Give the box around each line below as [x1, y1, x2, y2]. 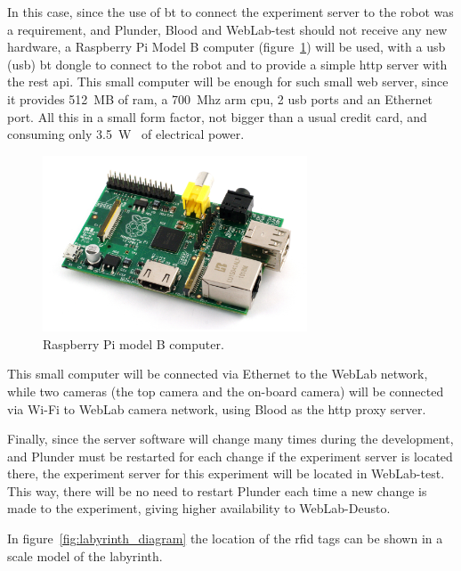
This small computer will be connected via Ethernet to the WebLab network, [7, 364, 428, 383]
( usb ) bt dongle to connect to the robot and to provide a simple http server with [7, 54, 448, 73]
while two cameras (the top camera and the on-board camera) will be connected [7, 381, 444, 400]
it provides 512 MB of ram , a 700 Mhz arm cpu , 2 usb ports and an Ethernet [7, 89, 433, 108]
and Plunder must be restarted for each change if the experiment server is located [7, 446, 453, 465]
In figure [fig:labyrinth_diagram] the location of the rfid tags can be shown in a [7, 529, 443, 548]
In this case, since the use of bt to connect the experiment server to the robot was [7, 3, 454, 20]
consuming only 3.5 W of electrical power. [7, 125, 245, 143]
